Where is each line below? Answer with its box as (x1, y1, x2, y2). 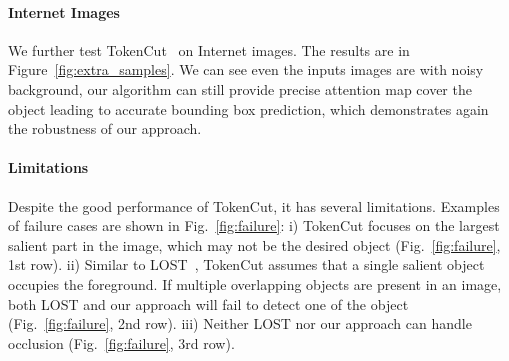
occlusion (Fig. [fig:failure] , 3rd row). (8, 332, 235, 353)
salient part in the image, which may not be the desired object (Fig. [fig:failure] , (8, 234, 501, 255)
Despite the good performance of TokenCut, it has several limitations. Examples (8, 195, 500, 216)
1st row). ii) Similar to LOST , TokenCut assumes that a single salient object (8, 254, 485, 275)
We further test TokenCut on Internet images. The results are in (8, 39, 410, 60)
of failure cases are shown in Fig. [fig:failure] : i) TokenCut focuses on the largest (8, 215, 500, 236)
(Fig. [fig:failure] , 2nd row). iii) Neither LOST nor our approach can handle (8, 313, 472, 334)
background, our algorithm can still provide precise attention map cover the (8, 78, 472, 99)
